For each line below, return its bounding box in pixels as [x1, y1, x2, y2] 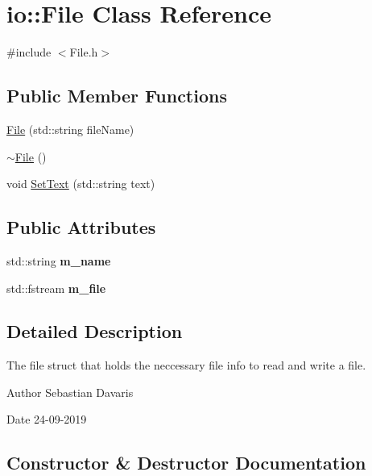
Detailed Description [6, 319, 183, 344]
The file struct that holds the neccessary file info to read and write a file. [6, 357, 366, 374]
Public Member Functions [6, 83, 227, 108]
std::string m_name [6, 252, 111, 269]
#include [6, 44, 52, 61]
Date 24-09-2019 [6, 411, 87, 428]
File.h [69, 44, 98, 61]
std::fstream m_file [6, 279, 106, 296]
